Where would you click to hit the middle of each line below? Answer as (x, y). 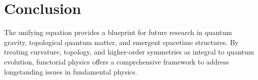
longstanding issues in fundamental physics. (71, 71)
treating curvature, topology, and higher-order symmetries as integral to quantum (129, 52)
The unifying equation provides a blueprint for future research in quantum (118, 32)
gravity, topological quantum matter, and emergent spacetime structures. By (121, 42)
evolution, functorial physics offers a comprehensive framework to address (116, 61)
